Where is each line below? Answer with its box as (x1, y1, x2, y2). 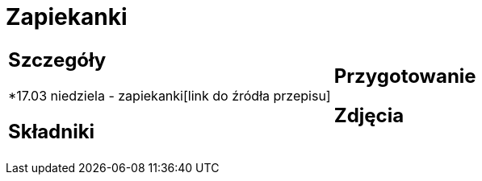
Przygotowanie (333, 64, 476, 88)
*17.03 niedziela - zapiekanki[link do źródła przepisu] (8, 87, 331, 104)
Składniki (8, 119, 95, 143)
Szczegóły (8, 47, 107, 72)
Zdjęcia (333, 103, 404, 127)
